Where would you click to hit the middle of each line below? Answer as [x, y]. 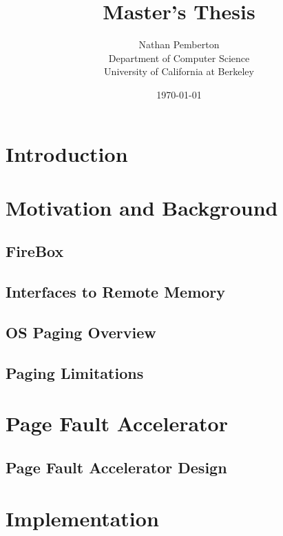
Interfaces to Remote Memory [116, 292]
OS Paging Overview [81, 332]
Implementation [82, 518]
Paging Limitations [75, 372]
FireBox [35, 251]
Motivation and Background [142, 207]
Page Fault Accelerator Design [116, 467]
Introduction [67, 153]
